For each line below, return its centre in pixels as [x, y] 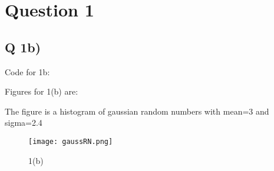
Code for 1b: [27, 71]
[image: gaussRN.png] [71, 141]
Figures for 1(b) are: [42, 91]
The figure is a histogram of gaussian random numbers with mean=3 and [137, 111]
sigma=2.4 [24, 123]
